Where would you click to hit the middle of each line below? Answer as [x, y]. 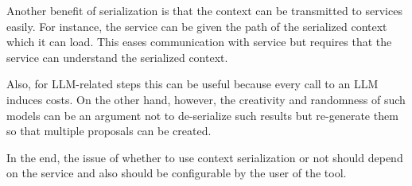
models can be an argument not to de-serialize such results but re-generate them [202, 115]
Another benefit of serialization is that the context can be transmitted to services [204, 10]
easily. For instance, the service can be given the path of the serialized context [197, 26]
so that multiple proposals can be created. [109, 131]
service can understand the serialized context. [117, 57]
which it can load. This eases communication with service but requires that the [199, 42]
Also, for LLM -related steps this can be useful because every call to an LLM [192, 84]
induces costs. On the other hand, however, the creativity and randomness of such [206, 99]
